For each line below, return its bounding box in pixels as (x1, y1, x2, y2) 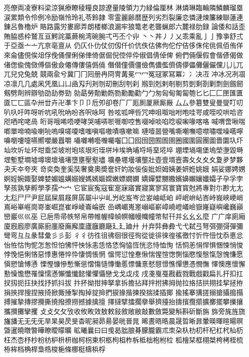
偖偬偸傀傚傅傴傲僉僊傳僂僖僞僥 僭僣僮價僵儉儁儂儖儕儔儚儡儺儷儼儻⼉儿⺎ (4, 59, 243, 69)
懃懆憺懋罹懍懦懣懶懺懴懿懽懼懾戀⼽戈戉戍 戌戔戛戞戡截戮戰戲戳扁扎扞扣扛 (4, 268, 243, 278)
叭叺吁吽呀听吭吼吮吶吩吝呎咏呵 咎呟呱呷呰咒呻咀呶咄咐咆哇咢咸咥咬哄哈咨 (4, 107, 243, 117)
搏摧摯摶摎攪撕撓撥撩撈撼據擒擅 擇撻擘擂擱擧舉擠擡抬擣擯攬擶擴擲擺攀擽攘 (4, 296, 243, 307)
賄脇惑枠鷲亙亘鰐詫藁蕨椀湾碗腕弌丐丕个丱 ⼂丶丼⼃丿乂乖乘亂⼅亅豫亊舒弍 (4, 31, 243, 41)
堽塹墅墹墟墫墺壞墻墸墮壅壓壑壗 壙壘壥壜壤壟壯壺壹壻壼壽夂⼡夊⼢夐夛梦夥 (4, 154, 243, 164)
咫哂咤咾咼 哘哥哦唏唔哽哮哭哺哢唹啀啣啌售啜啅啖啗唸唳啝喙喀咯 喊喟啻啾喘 (4, 116, 246, 126)
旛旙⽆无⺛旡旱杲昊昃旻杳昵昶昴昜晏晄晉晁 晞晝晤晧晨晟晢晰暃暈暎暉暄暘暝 (4, 315, 243, 326)
